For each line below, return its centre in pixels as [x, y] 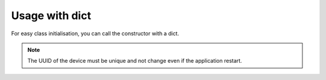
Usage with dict [51, 16]
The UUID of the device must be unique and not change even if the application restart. [135, 61]
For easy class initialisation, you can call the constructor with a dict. [95, 33]
